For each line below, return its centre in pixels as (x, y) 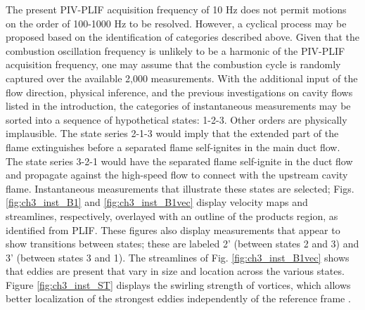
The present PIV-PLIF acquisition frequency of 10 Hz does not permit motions (176, 9)
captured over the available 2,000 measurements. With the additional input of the (182, 78)
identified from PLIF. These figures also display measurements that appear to (173, 230)
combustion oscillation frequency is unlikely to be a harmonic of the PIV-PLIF (175, 50)
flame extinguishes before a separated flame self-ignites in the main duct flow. (173, 147)
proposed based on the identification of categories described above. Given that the (182, 37)
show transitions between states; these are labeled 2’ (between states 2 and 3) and (182, 244)
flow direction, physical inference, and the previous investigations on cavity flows (179, 92)
